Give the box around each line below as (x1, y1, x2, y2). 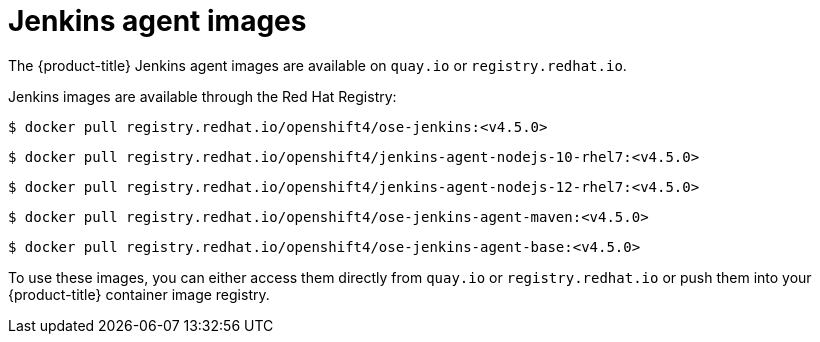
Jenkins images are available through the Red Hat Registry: (8, 87, 397, 105)
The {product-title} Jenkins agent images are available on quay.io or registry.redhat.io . (8, 56, 627, 74)
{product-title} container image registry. (8, 285, 270, 303)
